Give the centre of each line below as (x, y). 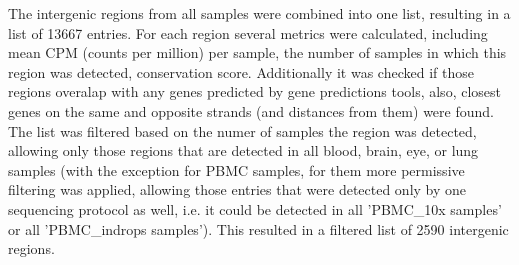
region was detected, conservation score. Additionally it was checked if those (241, 71)
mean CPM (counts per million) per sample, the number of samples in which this (257, 52)
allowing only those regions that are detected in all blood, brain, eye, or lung (243, 150)
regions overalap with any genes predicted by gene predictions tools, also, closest (254, 91)
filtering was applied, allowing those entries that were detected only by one (237, 189)
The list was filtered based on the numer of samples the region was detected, (242, 130)
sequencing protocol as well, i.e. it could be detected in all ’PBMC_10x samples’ (255, 208)
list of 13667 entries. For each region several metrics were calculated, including (248, 32)
